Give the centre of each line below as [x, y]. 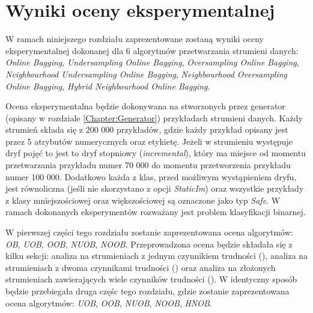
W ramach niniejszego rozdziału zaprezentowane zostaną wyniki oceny [135, 39]
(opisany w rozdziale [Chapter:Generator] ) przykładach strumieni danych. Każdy [154, 117]
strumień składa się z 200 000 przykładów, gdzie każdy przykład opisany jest [147, 129]
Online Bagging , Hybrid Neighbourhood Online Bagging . [108, 86]
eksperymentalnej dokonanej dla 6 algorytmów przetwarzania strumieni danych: [152, 50]
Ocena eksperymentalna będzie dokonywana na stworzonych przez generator [145, 106]
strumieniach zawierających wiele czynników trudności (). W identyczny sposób [151, 279]
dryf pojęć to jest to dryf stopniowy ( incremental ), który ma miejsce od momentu [156, 153]
